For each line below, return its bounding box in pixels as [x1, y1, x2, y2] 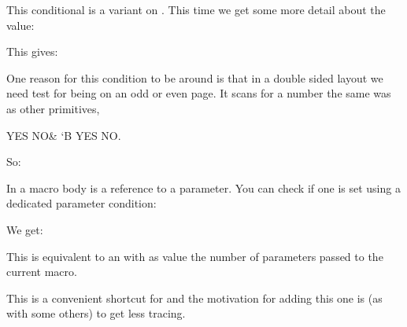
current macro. [6, 263, 77, 280]
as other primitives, [6, 100, 100, 116]
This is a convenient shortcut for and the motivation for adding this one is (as [6, 289, 383, 306]
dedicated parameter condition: [6, 195, 157, 211]
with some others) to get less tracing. [6, 305, 186, 321]
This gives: [6, 43, 58, 60]
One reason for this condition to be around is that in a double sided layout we [6, 69, 383, 86]
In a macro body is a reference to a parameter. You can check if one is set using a [6, 179, 401, 196]
